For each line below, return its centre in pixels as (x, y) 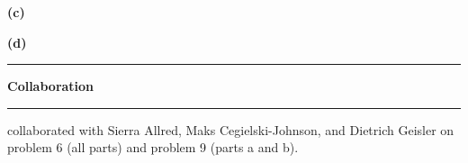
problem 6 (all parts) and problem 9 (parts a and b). (153, 147)
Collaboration (51, 86)
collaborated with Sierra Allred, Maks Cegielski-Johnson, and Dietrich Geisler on (231, 129)
